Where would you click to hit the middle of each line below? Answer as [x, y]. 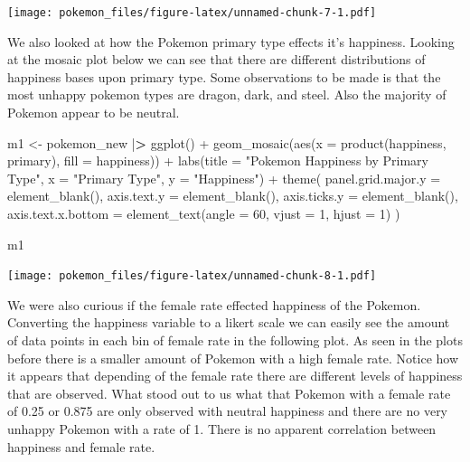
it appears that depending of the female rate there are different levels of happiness [235, 376]
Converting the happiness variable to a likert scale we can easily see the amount [229, 322]
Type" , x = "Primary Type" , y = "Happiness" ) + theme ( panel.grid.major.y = [224, 178]
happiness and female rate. [81, 446]
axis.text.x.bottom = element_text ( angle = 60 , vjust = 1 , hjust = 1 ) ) [204, 213]
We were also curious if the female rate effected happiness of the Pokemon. [214, 304]
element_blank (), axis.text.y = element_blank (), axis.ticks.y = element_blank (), [233, 196]
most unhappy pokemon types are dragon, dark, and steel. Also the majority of [227, 94]
